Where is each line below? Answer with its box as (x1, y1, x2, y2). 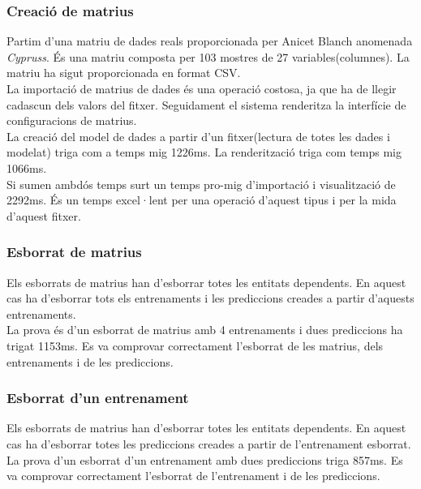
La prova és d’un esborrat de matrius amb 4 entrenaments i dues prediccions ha (6, 321, 403, 338)
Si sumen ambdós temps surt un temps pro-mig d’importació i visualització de (6, 175, 396, 192)
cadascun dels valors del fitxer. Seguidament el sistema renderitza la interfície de (6, 96, 406, 113)
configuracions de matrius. (6, 112, 137, 129)
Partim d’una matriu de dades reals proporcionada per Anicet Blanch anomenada (6, 32, 413, 49)
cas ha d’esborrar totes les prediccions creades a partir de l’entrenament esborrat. (6, 435, 411, 452)
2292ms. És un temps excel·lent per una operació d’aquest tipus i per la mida (6, 191, 397, 208)
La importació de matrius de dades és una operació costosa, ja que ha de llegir (6, 80, 397, 97)
